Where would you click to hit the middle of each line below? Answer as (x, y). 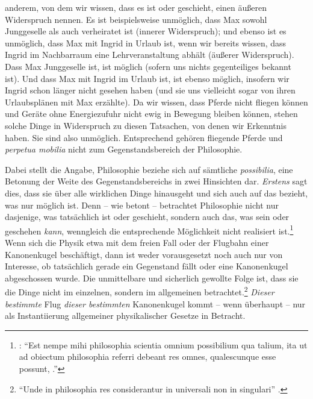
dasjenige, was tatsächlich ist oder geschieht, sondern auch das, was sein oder (147, 217)
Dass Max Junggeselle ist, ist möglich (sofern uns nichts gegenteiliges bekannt (148, 66)
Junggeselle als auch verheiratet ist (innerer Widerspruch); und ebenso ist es (146, 31)
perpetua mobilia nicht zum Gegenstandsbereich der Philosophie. (124, 149)
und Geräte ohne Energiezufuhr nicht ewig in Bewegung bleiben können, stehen (151, 114)
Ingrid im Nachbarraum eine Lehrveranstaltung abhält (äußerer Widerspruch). (150, 55)
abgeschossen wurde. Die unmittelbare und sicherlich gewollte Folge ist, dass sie (152, 278)
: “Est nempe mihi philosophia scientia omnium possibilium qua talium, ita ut (163, 344)
